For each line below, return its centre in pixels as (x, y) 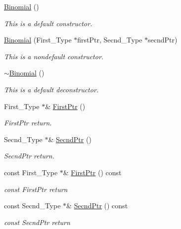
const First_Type (31, 172)
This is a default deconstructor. (51, 89)
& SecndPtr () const (97, 206)
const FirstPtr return (36, 189)
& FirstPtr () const (92, 172)
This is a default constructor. (48, 23)
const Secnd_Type (32, 206)
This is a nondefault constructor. (54, 56)
